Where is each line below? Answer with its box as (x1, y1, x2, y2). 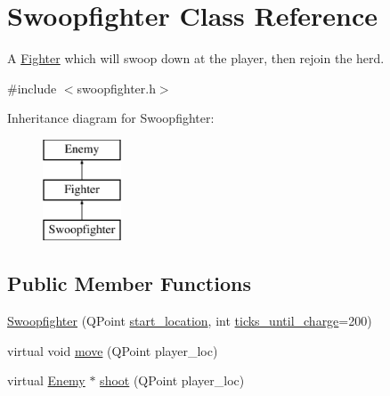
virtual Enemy (7, 371, 85, 390)
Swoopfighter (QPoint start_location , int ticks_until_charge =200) (7, 311, 372, 330)
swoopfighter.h (77, 78, 156, 97)
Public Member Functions (7, 270, 251, 297)
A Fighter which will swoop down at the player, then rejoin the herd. (7, 49, 385, 68)
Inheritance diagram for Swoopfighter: (7, 109, 215, 127)
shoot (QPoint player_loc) (100, 371, 245, 390)
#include (7, 78, 57, 97)
